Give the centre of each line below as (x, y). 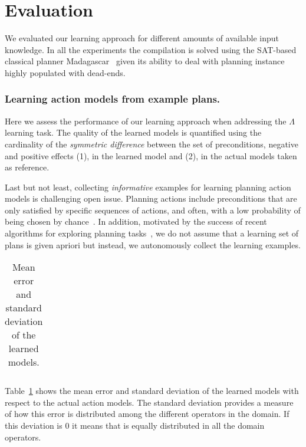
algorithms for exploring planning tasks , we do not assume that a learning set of (152, 233)
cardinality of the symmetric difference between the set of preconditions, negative (152, 144)
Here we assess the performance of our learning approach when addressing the (146, 121)
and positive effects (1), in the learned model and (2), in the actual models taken (151, 155)
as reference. (27, 167)
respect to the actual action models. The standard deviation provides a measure (149, 402)
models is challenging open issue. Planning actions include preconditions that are (151, 198)
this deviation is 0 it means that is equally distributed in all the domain (135, 425)
